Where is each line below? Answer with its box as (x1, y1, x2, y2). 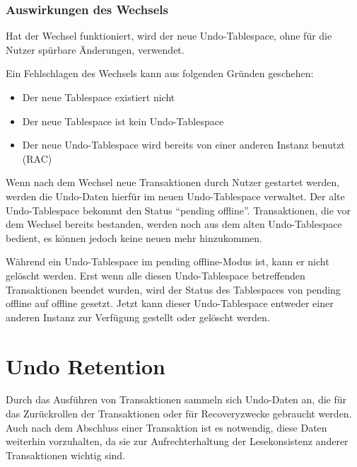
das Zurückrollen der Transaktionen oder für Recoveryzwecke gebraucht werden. (6, 406, 352, 421)
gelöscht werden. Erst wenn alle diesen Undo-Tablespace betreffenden (6, 267, 305, 282)
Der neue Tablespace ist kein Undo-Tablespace (22, 113, 224, 128)
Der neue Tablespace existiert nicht (22, 90, 175, 104)
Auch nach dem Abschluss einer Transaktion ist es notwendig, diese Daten (6, 420, 327, 434)
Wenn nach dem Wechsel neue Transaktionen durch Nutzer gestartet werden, (6, 175, 340, 190)
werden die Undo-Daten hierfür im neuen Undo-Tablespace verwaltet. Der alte (6, 188, 345, 203)
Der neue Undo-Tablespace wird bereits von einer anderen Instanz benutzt (22, 137, 345, 152)
